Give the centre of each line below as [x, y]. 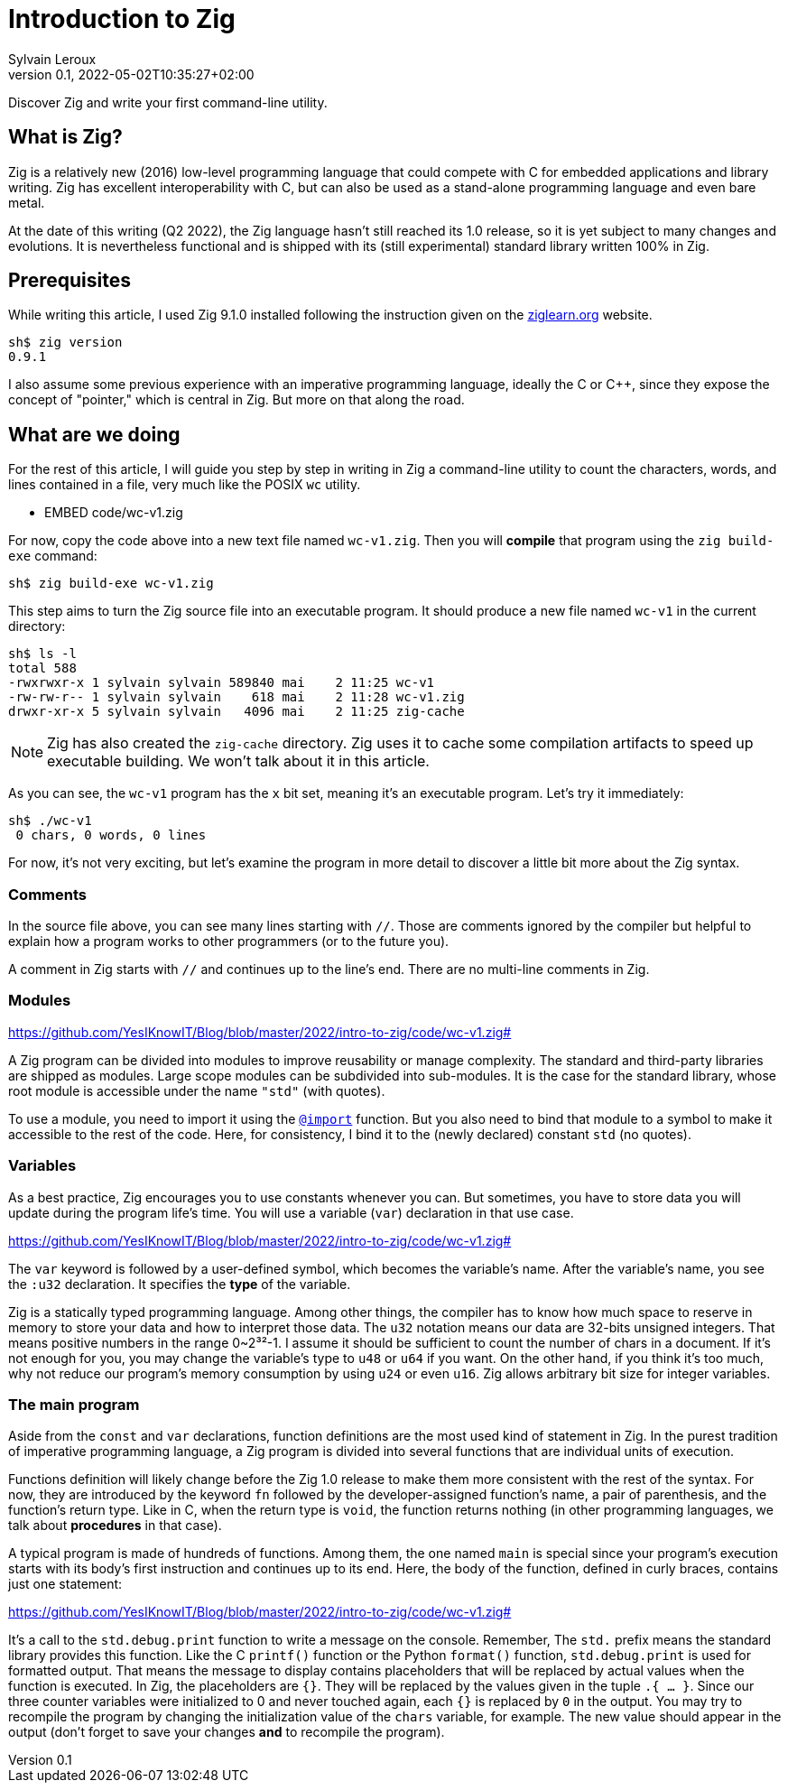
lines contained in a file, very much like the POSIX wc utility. [185, 485]
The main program [74, 1404]
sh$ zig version [65, 343]
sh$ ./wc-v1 [50, 821]
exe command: [53, 556]
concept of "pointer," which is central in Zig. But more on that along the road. [236, 400]
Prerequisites [70, 281]
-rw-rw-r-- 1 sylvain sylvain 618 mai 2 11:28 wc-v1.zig [236, 697]
